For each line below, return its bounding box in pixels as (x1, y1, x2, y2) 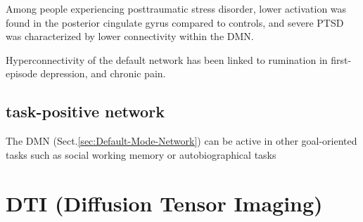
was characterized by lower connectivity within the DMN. (6, 29, 254, 44)
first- (331, 52, 352, 67)
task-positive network (6, 100, 165, 122)
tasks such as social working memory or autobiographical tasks (6, 147, 276, 162)
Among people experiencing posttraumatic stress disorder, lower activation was (6, 1, 347, 15)
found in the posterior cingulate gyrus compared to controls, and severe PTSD (6, 15, 344, 30)
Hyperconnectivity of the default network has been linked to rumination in (6, 52, 328, 67)
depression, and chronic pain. (40, 66, 166, 81)
